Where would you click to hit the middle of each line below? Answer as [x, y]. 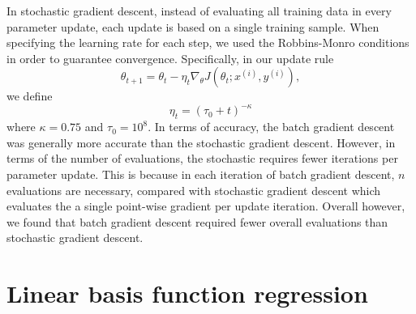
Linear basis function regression [187, 293]
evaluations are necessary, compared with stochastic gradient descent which [194, 190]
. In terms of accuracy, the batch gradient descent [271, 127]
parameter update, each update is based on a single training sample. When [193, 26]
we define [30, 96]
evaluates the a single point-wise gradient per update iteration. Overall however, [206, 206]
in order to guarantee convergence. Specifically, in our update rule [170, 58]
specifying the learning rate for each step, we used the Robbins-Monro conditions [208, 42]
